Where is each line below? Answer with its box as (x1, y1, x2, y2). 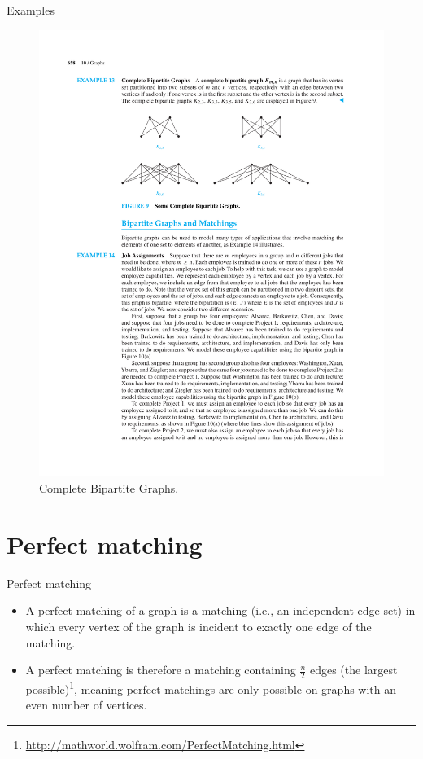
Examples (7, 2, 55, 18)
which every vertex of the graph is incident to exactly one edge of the (25, 617, 372, 634)
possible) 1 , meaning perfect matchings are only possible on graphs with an (25, 678, 397, 697)
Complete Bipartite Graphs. (39, 480, 179, 497)
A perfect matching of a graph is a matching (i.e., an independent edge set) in (25, 602, 416, 619)
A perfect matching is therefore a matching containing (25, 661, 296, 678)
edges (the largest (309, 661, 398, 678)
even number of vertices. (25, 696, 147, 713)
